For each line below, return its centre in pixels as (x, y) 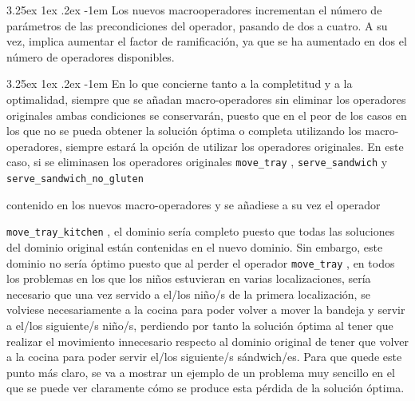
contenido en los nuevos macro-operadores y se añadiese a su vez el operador (194, 204)
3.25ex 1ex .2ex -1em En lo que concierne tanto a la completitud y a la (180, 83)
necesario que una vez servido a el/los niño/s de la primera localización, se (188, 294)
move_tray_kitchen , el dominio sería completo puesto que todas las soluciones (201, 231)
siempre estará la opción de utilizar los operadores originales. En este (235, 146)
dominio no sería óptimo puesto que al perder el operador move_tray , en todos (201, 262)
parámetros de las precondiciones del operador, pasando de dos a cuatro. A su (197, 25)
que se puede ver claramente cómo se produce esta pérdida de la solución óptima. (206, 388)
